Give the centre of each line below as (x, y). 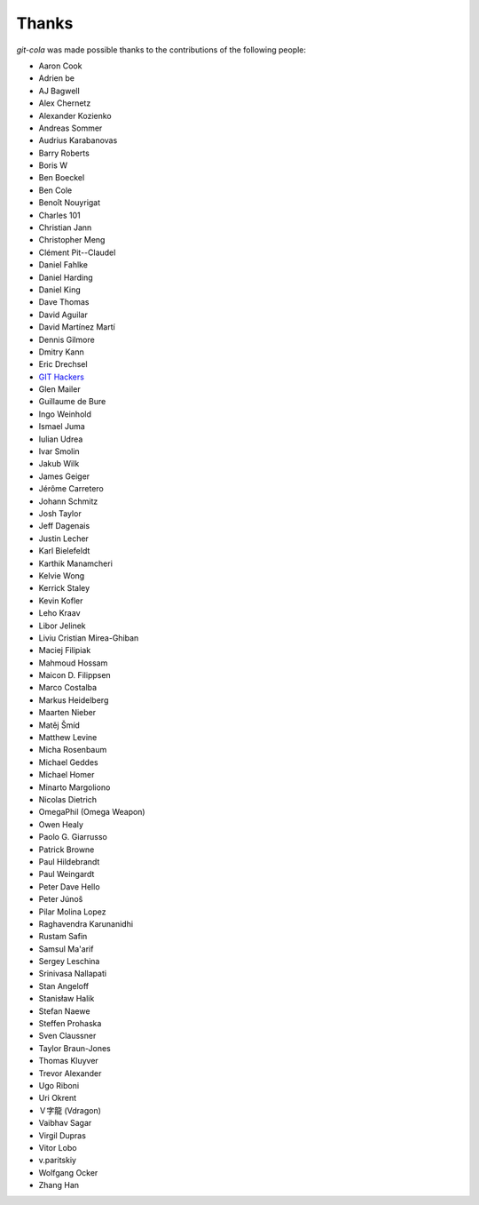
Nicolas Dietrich (68, 799)
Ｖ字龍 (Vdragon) (70, 1110)
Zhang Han (59, 1185)
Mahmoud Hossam (73, 663)
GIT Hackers (61, 377)
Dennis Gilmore (67, 339)
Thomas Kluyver (69, 1061)
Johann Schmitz (68, 501)
